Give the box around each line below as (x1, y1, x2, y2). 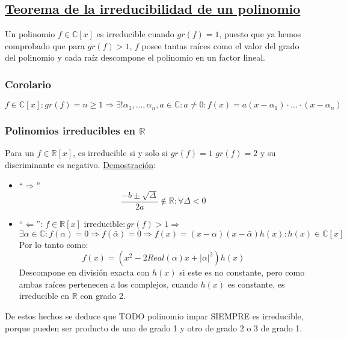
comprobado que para (5, 39, 85, 52)
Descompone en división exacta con (19, 266, 150, 279)
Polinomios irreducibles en (5, 123, 135, 138)
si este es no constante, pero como (179, 266, 305, 279)
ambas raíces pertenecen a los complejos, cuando (19, 277, 198, 290)
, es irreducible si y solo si (73, 146, 168, 159)
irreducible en (19, 289, 70, 302)
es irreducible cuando (96, 28, 174, 40)
